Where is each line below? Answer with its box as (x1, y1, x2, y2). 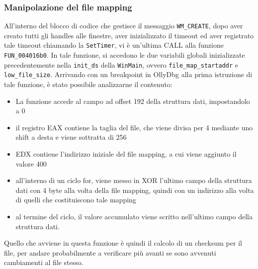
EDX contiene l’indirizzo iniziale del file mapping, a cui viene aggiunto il (15, 149, 237, 159)
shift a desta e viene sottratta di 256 (15, 132, 127, 142)
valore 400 (15, 158, 47, 169)
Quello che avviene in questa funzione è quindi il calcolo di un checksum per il (4, 238, 242, 248)
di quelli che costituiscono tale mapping (15, 194, 136, 205)
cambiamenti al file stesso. (4, 257, 84, 268)
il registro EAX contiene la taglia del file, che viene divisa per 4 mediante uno (15, 122, 253, 132)
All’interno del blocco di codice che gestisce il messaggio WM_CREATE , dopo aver (4, 20, 243, 31)
